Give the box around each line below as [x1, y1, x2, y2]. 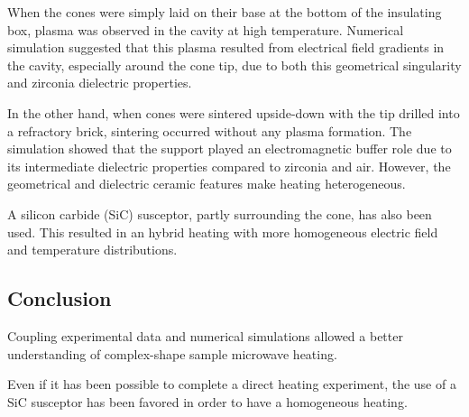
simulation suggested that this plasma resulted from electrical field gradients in [7, 38, 445, 57]
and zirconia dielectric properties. [7, 73, 192, 92]
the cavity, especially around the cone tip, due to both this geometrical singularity [7, 55, 462, 74]
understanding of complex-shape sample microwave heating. [7, 344, 337, 363]
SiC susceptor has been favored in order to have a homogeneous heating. [7, 392, 408, 411]
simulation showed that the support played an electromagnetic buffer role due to [7, 139, 452, 158]
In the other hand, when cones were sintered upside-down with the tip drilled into [7, 103, 460, 122]
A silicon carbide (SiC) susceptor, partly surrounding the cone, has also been [7, 204, 432, 223]
